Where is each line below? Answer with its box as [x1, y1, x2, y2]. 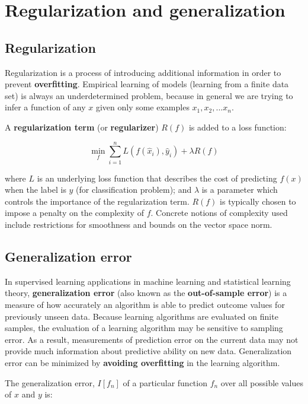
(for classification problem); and [76, 183, 192, 196]
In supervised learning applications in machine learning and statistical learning [5, 275, 291, 287]
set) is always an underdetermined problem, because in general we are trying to [5, 89, 293, 101]
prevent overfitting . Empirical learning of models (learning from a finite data [5, 78, 289, 90]
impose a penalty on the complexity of [5, 206, 144, 219]
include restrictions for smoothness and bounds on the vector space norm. [5, 218, 272, 231]
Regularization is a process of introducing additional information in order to [5, 66, 281, 78]
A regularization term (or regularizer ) [5, 120, 159, 133]
